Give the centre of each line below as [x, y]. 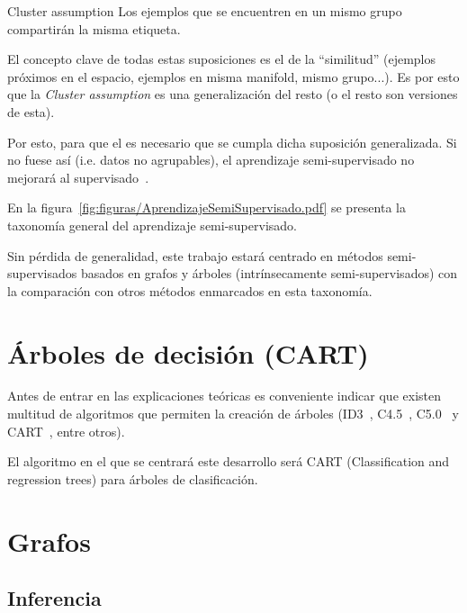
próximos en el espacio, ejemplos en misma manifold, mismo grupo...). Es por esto [233, 76]
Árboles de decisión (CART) [188, 352]
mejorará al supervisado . [78, 177]
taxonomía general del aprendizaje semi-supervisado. [152, 225]
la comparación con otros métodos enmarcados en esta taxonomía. [190, 290]
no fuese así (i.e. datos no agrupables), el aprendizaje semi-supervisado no [211, 160]
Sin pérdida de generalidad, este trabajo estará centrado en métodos [195, 255]
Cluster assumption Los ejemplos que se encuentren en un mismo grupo [205, 11]
